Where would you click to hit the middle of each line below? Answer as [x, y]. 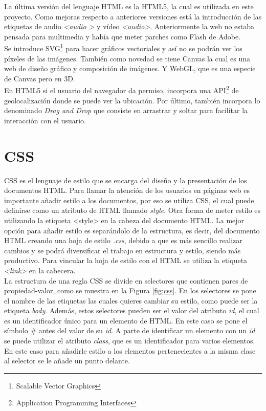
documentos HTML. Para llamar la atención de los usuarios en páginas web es [127, 190]
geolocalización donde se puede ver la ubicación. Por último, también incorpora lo [132, 100]
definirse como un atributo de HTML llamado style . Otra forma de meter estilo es [132, 210]
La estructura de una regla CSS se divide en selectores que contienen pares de [126, 280]
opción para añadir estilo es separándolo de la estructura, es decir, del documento [132, 230]
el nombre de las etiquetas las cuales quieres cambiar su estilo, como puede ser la [131, 300]
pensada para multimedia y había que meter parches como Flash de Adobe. [123, 36]
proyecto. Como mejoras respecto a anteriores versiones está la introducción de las [133, 16]
